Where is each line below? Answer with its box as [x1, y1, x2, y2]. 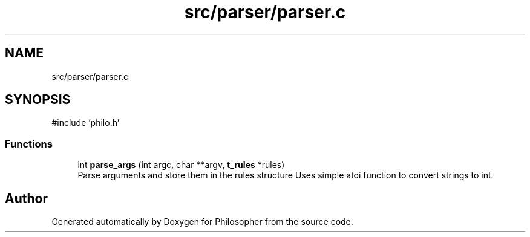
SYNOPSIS [5, 92, 71, 108]
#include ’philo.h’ [51, 117, 120, 128]
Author [5, 190, 48, 206]
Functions [5, 137, 53, 150]
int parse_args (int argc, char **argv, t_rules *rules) [77, 160, 285, 170]
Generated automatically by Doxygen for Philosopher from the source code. [51, 216, 353, 227]
